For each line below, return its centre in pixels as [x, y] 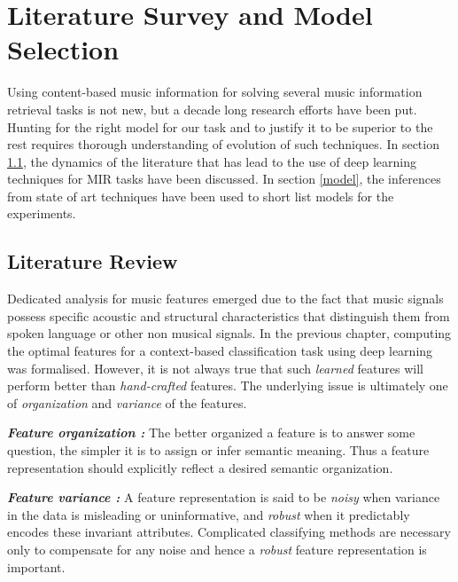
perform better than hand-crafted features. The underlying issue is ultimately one [228, 385]
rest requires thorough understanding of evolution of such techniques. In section [223, 144]
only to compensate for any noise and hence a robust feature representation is [217, 549]
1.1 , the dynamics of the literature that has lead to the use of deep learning [212, 161]
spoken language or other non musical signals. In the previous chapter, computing [229, 333]
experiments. [42, 213]
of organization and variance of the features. [127, 402]
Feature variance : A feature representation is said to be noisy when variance [224, 497]
